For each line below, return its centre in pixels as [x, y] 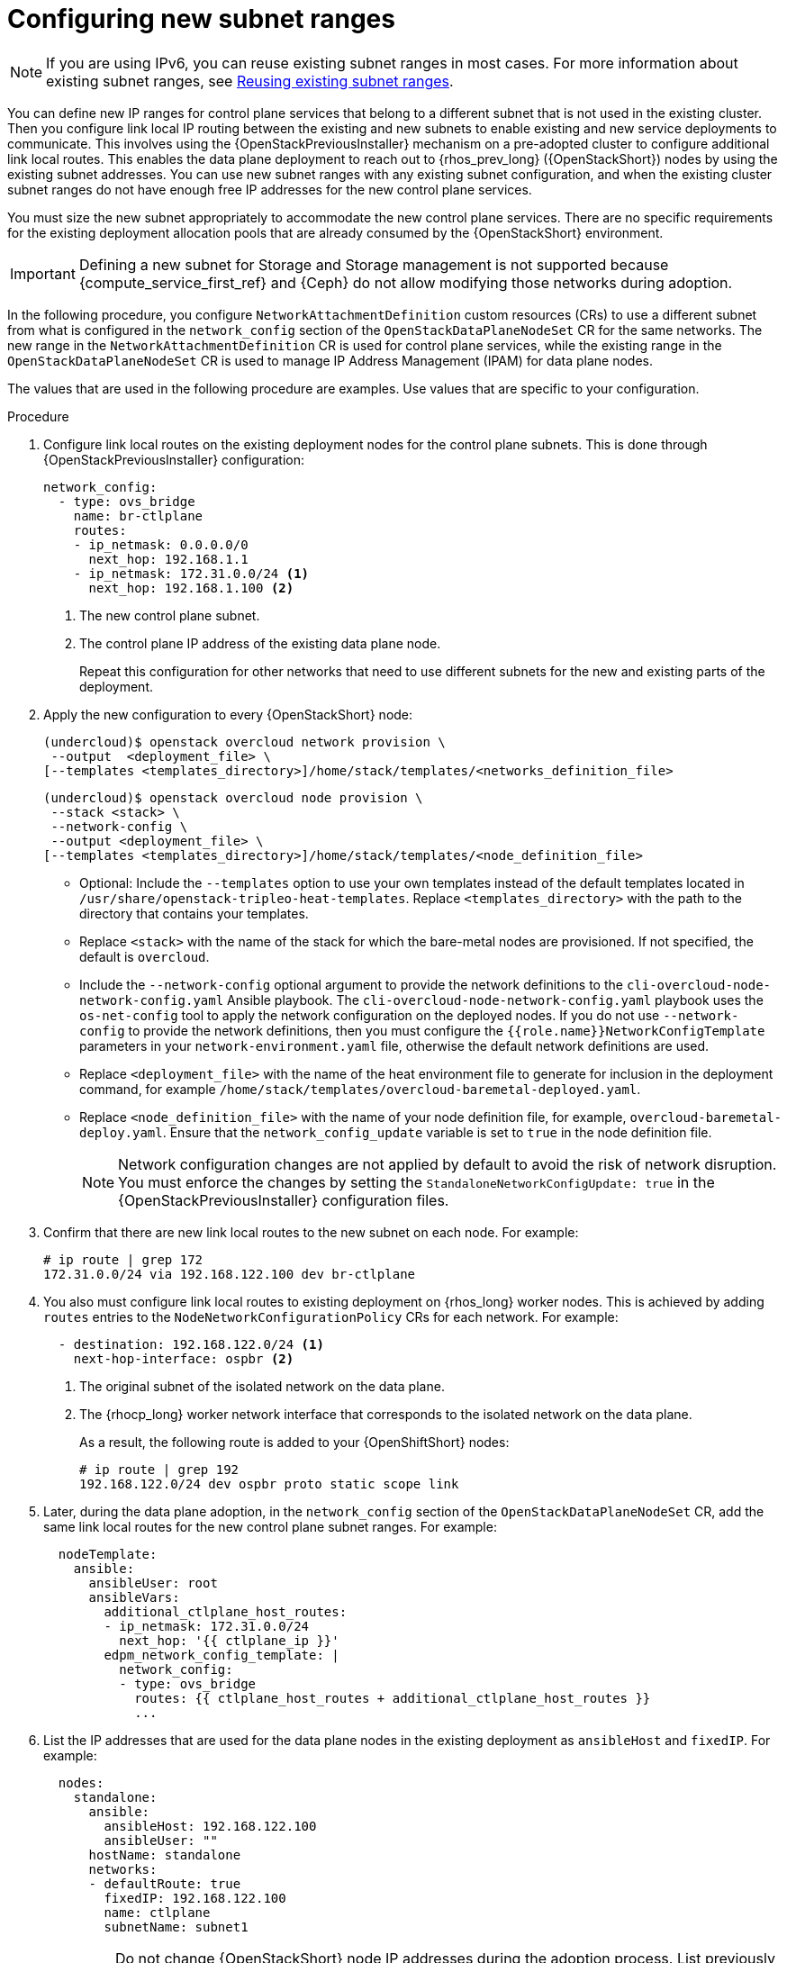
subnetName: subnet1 [176, 1927]
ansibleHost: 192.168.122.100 [210, 1826]
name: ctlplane [157, 1912]
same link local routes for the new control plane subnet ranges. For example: [270, 1526]
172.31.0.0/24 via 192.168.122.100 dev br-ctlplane [230, 1274]
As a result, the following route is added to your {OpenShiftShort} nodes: [294, 1442]
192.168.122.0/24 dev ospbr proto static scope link [269, 1484]
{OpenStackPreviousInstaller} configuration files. [284, 1200]
